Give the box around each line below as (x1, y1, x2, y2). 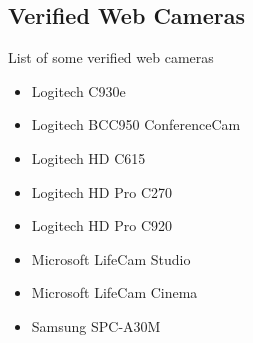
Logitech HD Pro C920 (31, 215, 173, 236)
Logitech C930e (31, 80, 126, 101)
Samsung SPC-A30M (31, 315, 161, 336)
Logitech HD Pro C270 (31, 181, 173, 202)
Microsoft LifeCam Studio (31, 248, 191, 269)
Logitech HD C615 (31, 147, 146, 168)
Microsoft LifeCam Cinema (31, 282, 198, 303)
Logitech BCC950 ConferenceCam (31, 114, 241, 135)
